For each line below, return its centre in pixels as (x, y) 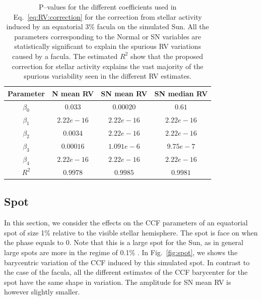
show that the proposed (167, 56)
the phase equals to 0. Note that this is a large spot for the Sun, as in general (124, 242)
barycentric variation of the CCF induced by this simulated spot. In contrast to (127, 262)
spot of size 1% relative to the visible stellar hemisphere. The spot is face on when (131, 232)
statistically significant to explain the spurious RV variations (108, 46)
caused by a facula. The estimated (65, 56)
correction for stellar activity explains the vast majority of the (108, 66)
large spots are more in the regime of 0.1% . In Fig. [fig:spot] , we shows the (121, 252)
